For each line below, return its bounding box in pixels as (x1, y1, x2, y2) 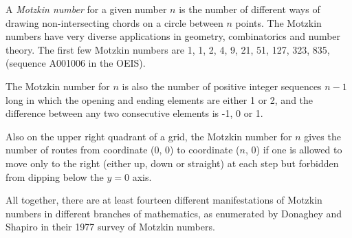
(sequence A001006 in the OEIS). (5, 56, 146, 70)
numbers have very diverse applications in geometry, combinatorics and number (5, 29, 341, 43)
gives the (304, 129, 341, 143)
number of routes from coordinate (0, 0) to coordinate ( (5, 142, 240, 157)
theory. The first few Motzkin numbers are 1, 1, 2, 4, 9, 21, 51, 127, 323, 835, (5, 42, 330, 56)
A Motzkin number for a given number (5, 2, 167, 16)
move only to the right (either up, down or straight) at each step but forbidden (5, 155, 339, 170)
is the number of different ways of (179, 2, 320, 16)
